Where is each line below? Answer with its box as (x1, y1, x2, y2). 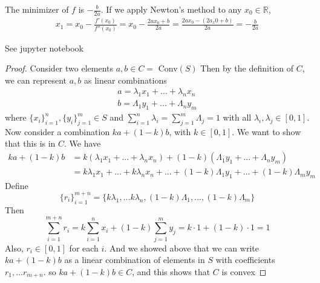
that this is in (5, 137, 56, 150)
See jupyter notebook (5, 41, 83, 54)
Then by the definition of (200, 62, 294, 75)
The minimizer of (5, 3, 69, 15)
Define (5, 179, 28, 191)
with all (223, 111, 252, 124)
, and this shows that (132, 265, 211, 278)
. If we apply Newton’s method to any (100, 3, 242, 15)
